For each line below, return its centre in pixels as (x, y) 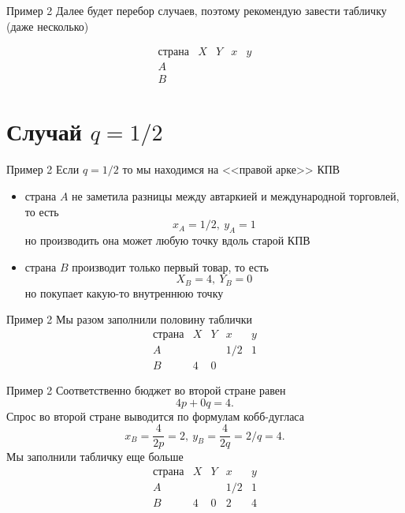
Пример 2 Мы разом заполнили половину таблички (130, 319)
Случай (44, 131)
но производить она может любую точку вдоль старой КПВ (167, 240)
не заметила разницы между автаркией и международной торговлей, (236, 196)
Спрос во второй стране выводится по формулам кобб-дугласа (155, 416)
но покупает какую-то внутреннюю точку (124, 292)
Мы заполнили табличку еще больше (95, 457)
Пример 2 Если (43, 169)
